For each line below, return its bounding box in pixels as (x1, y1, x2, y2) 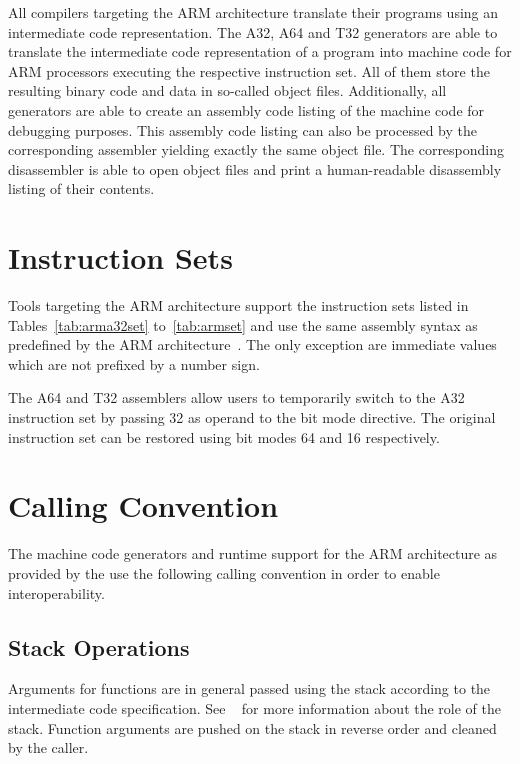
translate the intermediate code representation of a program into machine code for (8, 41, 512, 62)
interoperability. (8, 582, 105, 603)
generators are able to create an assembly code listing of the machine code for (8, 99, 485, 120)
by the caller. (8, 737, 89, 758)
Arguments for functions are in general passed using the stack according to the (8, 678, 491, 699)
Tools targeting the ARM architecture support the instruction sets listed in (8, 295, 469, 316)
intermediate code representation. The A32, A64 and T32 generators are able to (8, 21, 498, 42)
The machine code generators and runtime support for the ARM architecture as (8, 543, 498, 564)
